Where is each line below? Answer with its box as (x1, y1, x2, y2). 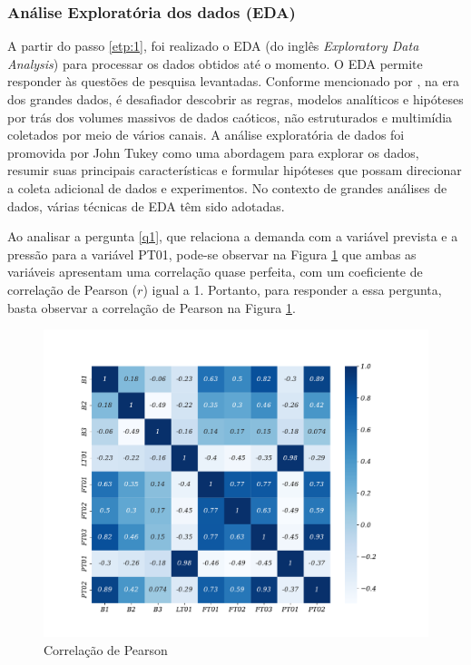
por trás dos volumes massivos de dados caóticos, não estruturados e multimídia (7, 107, 453, 126)
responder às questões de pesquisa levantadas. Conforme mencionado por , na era (7, 72, 460, 91)
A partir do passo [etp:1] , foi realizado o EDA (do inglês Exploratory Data (7, 36, 419, 55)
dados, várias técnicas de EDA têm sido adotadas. (7, 196, 285, 215)
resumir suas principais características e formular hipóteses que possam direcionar (7, 161, 462, 180)
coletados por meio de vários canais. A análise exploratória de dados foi (7, 125, 405, 144)
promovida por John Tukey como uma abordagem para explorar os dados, (7, 142, 419, 161)
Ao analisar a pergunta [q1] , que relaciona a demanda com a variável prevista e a (7, 227, 458, 246)
